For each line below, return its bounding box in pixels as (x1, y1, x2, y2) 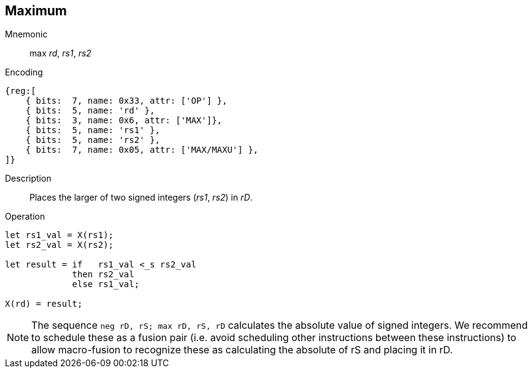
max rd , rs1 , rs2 (29, 48, 91, 59)
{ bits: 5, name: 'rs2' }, (25, 135, 160, 145)
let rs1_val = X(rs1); (5, 230, 114, 240)
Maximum (5, 3, 67, 18)
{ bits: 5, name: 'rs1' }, (25, 125, 160, 136)
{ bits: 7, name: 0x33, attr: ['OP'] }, (25, 96, 228, 106)
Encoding (5, 67, 43, 78)
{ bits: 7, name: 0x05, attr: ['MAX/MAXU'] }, (25, 145, 259, 155)
